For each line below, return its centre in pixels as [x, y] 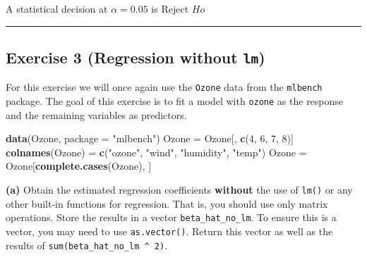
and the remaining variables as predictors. [96, 114]
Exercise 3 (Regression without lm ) [136, 57]
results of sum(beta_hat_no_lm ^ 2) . [87, 245]
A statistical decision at [57, 8]
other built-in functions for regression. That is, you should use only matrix [167, 203]
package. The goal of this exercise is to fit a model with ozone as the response [175, 101]
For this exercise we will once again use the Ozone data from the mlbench [164, 87]
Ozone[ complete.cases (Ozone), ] [79, 166]
